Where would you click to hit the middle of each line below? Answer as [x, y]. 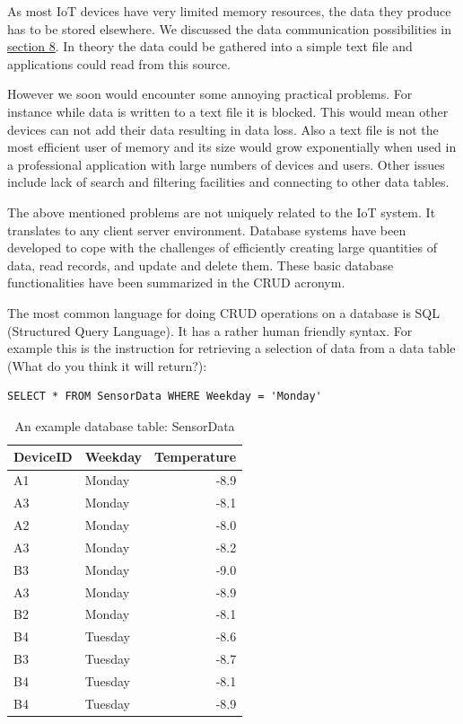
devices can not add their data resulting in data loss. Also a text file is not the [223, 129]
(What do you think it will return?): [107, 365]
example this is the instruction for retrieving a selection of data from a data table [231, 348]
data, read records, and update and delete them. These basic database [201, 265]
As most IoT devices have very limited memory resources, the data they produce [229, 11]
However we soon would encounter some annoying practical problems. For [210, 94]
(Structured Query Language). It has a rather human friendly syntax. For [210, 330]
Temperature [196, 457]
